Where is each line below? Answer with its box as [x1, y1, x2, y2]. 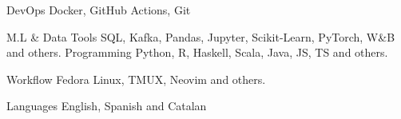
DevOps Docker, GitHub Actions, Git [6, 2, 191, 18]
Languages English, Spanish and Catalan [6, 97, 207, 114]
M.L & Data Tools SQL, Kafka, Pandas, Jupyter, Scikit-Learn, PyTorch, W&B [6, 28, 395, 45]
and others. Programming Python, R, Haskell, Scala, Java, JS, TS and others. [6, 44, 388, 61]
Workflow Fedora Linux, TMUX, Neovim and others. [6, 70, 266, 87]
